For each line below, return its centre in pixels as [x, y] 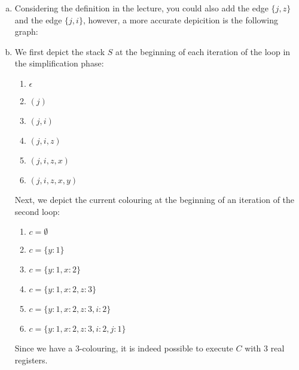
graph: [26, 31]
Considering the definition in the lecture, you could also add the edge [141, 8]
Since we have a [44, 348]
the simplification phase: [59, 63]
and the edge [38, 19]
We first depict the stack [60, 51]
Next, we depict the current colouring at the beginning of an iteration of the [155, 199]
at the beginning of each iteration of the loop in [203, 51]
